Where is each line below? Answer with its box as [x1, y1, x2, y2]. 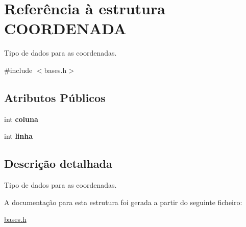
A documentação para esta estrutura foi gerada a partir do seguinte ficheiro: [4, 196, 242, 207]
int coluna [4, 113, 38, 124]
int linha [4, 131, 33, 141]
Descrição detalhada [4, 156, 112, 171]
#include [4, 64, 33, 75]
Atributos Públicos [4, 89, 106, 105]
